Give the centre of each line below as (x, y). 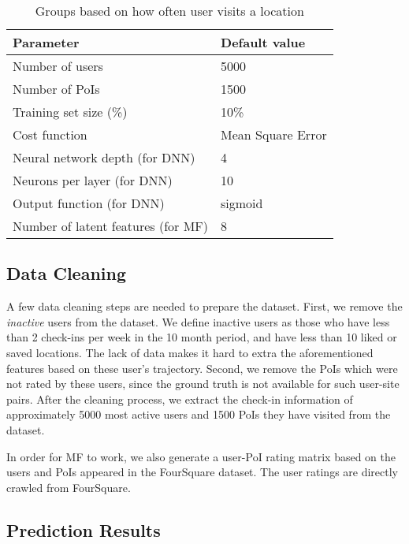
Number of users (58, 66)
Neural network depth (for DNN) (104, 157)
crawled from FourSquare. (69, 487)
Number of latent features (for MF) (111, 226)
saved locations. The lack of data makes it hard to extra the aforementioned (190, 352)
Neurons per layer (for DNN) (93, 180)
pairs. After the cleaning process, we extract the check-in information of (180, 399)
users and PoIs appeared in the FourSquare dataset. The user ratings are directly (203, 472)
